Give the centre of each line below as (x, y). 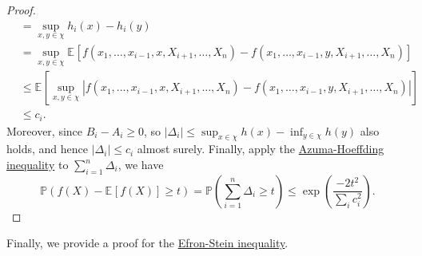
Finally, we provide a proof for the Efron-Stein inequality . (147, 243)
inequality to (38, 164)
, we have (141, 164)
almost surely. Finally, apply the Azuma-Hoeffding (261, 149)
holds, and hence (47, 149)
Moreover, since (45, 130)
